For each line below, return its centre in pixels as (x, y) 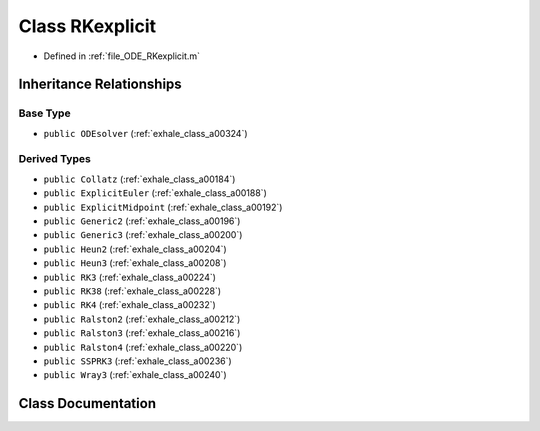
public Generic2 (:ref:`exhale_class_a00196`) (142, 221)
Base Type (44, 113)
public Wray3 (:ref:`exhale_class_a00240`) (135, 375)
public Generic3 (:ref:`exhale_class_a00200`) (143, 235)
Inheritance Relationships (100, 84)
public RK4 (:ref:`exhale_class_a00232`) (130, 305)
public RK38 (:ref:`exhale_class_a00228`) (132, 291)
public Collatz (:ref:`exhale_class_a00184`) (139, 179)
